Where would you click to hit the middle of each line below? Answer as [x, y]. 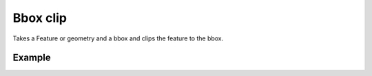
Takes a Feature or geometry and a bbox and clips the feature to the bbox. [118, 38]
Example [32, 58]
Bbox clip [40, 18]
